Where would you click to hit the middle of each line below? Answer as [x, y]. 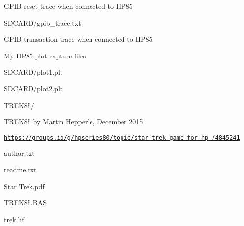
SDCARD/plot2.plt [33, 88]
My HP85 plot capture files [45, 55]
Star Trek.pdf [24, 186]
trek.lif [14, 219]
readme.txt [20, 169]
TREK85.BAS [25, 203]
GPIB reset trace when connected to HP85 [68, 6]
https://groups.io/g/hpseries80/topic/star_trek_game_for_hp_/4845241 [122, 137]
